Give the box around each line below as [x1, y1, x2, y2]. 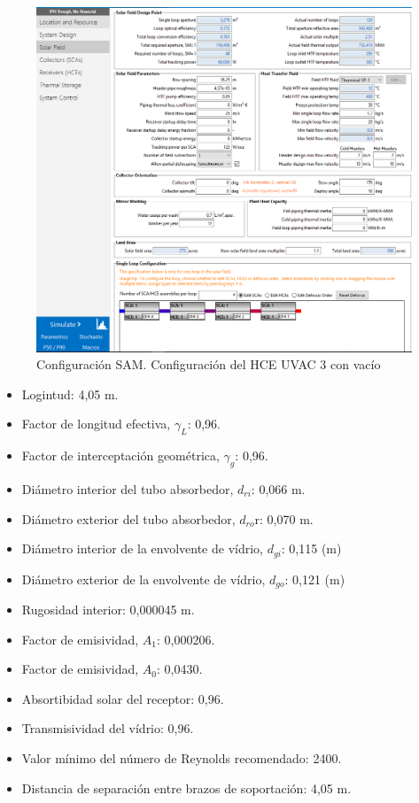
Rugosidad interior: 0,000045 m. [21, 600, 195, 619]
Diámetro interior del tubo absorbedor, [21, 480, 234, 498]
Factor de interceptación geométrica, [21, 446, 220, 465]
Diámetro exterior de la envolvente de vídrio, [21, 569, 266, 588]
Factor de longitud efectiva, [21, 414, 171, 433]
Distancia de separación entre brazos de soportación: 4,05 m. [21, 778, 352, 797]
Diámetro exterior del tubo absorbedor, [21, 509, 236, 528]
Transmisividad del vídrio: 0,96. [21, 719, 194, 737]
